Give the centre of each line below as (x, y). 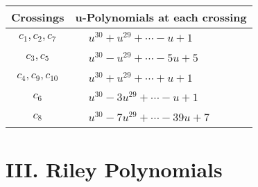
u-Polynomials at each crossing (161, 17)
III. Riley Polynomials (114, 169)
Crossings (38, 17)
